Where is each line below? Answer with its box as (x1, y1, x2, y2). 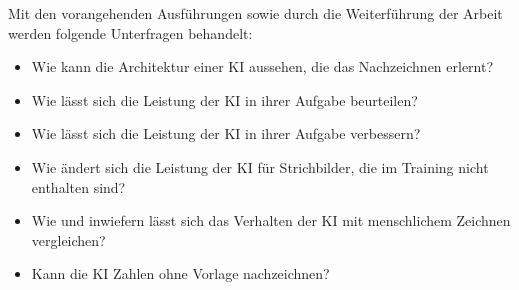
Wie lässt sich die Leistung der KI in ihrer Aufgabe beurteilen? (31, 89, 418, 110)
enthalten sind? (31, 176, 126, 197)
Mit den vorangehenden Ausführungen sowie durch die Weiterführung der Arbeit (8, 3, 503, 23)
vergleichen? (31, 229, 106, 250)
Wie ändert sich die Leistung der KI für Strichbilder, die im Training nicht (31, 156, 489, 177)
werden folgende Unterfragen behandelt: (8, 22, 253, 43)
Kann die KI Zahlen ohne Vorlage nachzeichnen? (31, 263, 330, 284)
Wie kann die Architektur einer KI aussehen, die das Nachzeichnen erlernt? (31, 56, 494, 77)
